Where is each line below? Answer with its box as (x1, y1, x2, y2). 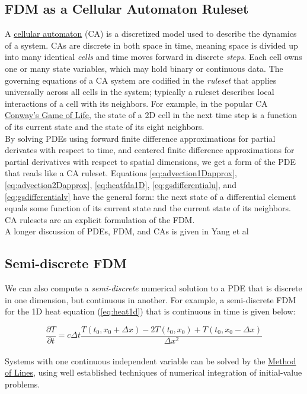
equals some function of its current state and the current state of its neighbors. (5, 202, 291, 214)
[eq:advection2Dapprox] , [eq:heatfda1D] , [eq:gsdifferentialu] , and (5, 178, 237, 190)
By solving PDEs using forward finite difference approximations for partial (5, 132, 276, 144)
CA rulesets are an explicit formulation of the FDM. (5, 213, 195, 225)
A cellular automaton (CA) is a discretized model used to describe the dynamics (5, 27, 297, 40)
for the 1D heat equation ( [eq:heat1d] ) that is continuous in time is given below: (5, 305, 296, 317)
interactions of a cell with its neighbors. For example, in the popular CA (5, 97, 268, 109)
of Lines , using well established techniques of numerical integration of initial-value (5, 366, 302, 379)
